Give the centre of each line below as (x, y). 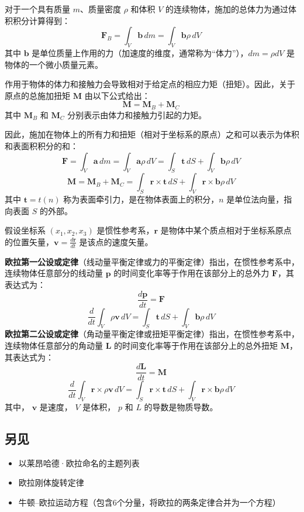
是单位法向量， (255, 199)
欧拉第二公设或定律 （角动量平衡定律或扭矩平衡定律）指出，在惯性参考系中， (152, 334)
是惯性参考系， (125, 230)
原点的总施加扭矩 (37, 95)
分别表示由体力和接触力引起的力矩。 (137, 114)
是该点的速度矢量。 (116, 241)
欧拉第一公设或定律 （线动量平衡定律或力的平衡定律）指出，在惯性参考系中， (152, 261)
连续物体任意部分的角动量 (54, 346)
